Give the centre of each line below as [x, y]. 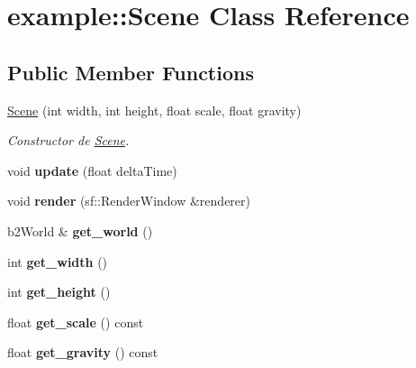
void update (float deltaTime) [92, 170]
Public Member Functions [131, 72]
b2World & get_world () [80, 230]
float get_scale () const [76, 322]
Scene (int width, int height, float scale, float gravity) [154, 110]
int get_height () [59, 292]
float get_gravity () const [83, 352]
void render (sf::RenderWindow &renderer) [129, 201]
